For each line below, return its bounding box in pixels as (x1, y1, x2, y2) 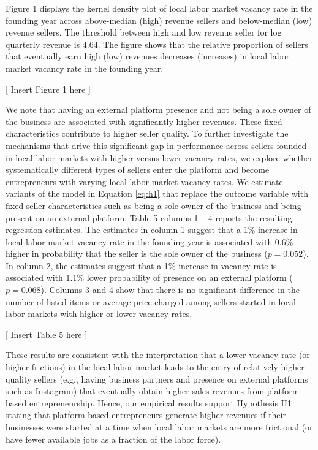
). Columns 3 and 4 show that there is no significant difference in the (40, 283, 300, 296)
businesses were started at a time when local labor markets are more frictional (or (6, 421, 313, 433)
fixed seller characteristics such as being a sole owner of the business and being (6, 199, 301, 212)
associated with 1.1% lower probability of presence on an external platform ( (6, 271, 293, 284)
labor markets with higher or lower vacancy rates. (6, 307, 192, 320)
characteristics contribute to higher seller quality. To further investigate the (6, 127, 289, 140)
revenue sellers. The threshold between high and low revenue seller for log (6, 26, 282, 39)
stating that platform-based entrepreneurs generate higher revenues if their (6, 408, 286, 421)
